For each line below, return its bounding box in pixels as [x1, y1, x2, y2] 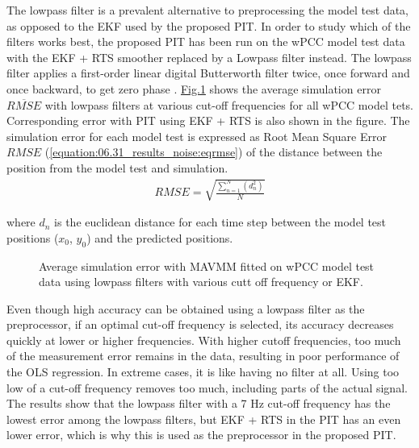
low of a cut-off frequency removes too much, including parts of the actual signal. [6, 379, 408, 396]
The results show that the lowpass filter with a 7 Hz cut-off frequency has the [6, 395, 391, 412]
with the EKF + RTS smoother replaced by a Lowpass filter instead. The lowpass [6, 48, 412, 65]
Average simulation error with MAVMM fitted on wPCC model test [39, 257, 375, 274]
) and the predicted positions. [86, 229, 233, 246]
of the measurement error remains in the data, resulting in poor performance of [6, 347, 400, 364]
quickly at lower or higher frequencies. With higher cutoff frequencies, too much [6, 331, 401, 348]
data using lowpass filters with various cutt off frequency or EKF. [39, 273, 363, 290]
